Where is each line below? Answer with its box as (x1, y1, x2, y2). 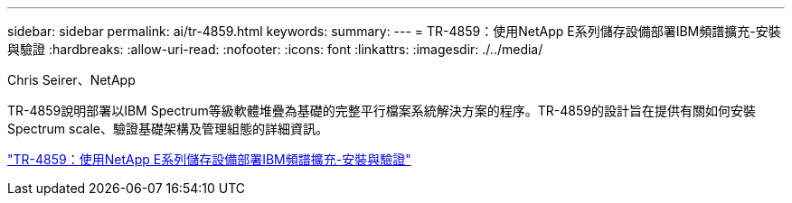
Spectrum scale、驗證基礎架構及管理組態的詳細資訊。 (7, 121, 328, 136)
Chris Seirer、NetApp (7, 72, 136, 88)
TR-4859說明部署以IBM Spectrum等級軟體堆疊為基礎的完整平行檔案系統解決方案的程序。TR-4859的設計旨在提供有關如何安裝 (7, 103, 756, 118)
